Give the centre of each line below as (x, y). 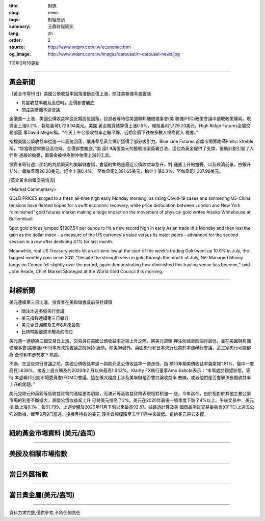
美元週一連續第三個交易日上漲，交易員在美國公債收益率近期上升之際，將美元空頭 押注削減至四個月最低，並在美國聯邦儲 (130, 341)
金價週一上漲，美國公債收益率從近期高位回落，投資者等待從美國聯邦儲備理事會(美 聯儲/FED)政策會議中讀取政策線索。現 (130, 119)
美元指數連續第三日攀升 (45, 318)
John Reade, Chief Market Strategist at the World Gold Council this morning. (86, 272)
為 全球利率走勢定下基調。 (36, 355)
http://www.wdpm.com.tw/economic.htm (89, 47)
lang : (14, 33)
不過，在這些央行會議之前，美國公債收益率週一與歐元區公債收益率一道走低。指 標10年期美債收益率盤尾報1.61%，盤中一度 (132, 364)
